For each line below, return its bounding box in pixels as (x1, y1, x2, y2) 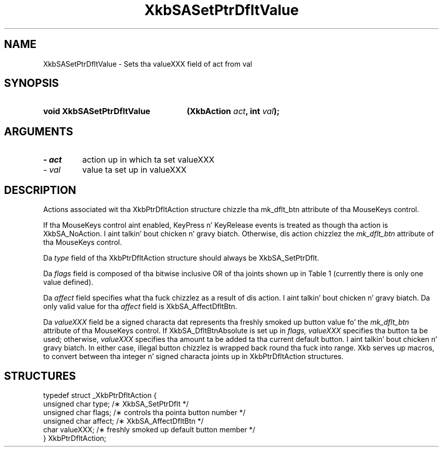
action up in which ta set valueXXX (82, 155, 214, 165)
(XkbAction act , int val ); (187, 106, 280, 117)
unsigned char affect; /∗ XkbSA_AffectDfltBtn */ (43, 416, 204, 425)
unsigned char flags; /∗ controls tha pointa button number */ (43, 408, 246, 417)
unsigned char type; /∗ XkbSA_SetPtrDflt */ (43, 399, 189, 408)
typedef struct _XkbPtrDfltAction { (43, 390, 157, 399)
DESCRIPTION (4, 183, 76, 196)
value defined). (43, 278, 94, 287)
